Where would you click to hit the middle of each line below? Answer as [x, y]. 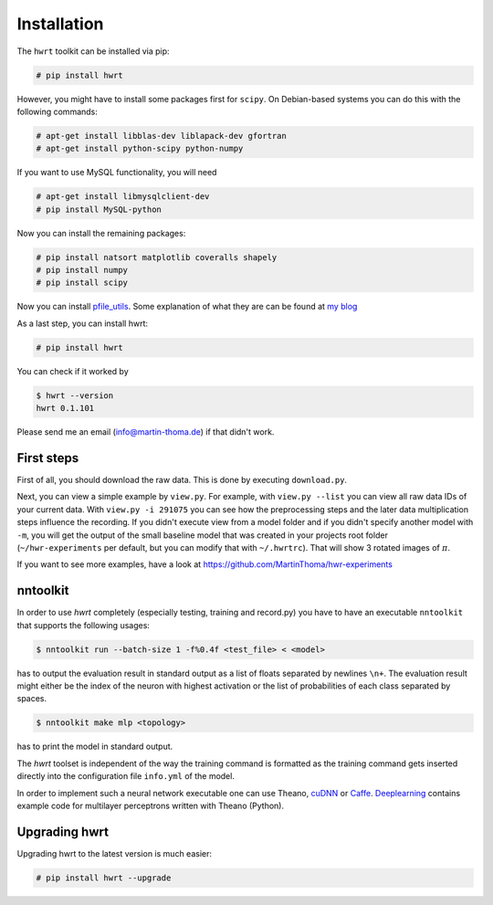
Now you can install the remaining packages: [101, 233]
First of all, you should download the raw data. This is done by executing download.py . [182, 480]
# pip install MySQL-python [99, 209]
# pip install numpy [82, 270]
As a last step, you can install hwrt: [83, 323]
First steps [48, 458]
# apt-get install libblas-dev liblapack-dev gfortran [161, 136]
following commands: [57, 111]
